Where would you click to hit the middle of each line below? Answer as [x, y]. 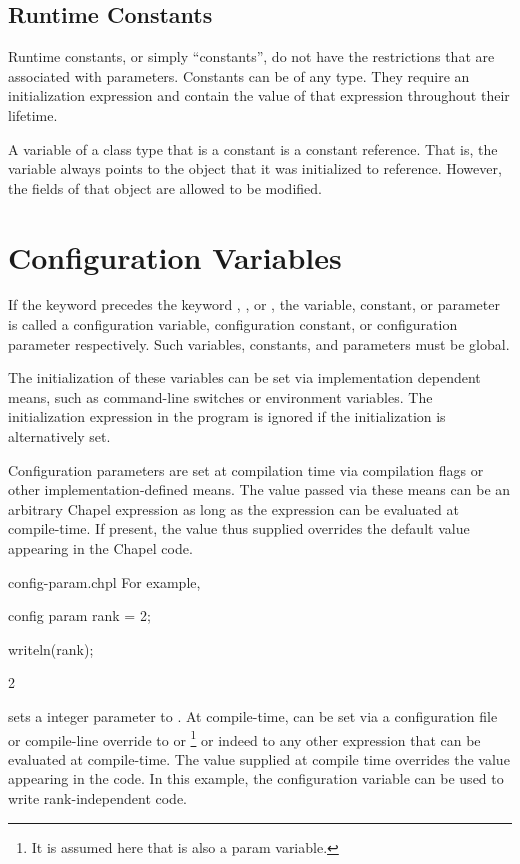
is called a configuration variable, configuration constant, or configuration [233, 324]
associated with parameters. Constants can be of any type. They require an [239, 75]
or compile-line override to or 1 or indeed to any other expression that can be [244, 738]
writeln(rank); [51, 648]
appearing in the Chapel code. [100, 548]
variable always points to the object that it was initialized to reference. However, [255, 168]
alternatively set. [59, 436]
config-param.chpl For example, [104, 581]
